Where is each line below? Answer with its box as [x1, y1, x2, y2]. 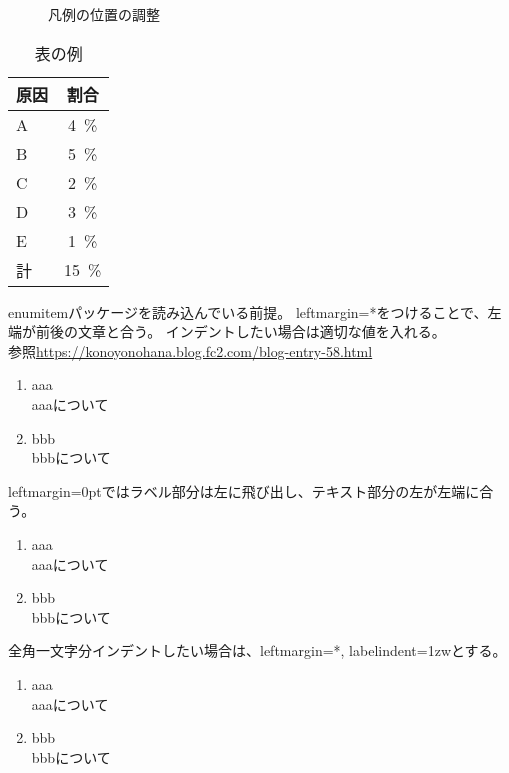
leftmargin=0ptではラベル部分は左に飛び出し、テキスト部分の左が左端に [8, 480, 480, 501]
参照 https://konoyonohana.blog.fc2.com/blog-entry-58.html [8, 340, 373, 361]
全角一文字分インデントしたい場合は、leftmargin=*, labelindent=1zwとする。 [8, 640, 507, 661]
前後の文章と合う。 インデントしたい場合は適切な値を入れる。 [35, 321, 446, 342]
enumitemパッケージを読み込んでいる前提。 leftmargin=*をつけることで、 [8, 301, 488, 322]
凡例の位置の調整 [48, 4, 160, 24]
